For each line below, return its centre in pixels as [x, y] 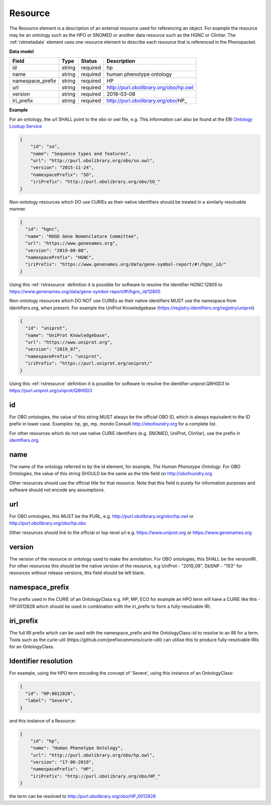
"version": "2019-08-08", [57, 250]
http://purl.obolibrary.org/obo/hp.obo [48, 523]
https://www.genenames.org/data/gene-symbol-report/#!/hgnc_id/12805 [85, 292]
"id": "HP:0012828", [50, 693]
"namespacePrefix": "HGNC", [60, 257]
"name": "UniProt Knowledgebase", [68, 335]
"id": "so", [45, 147]
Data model [22, 51]
